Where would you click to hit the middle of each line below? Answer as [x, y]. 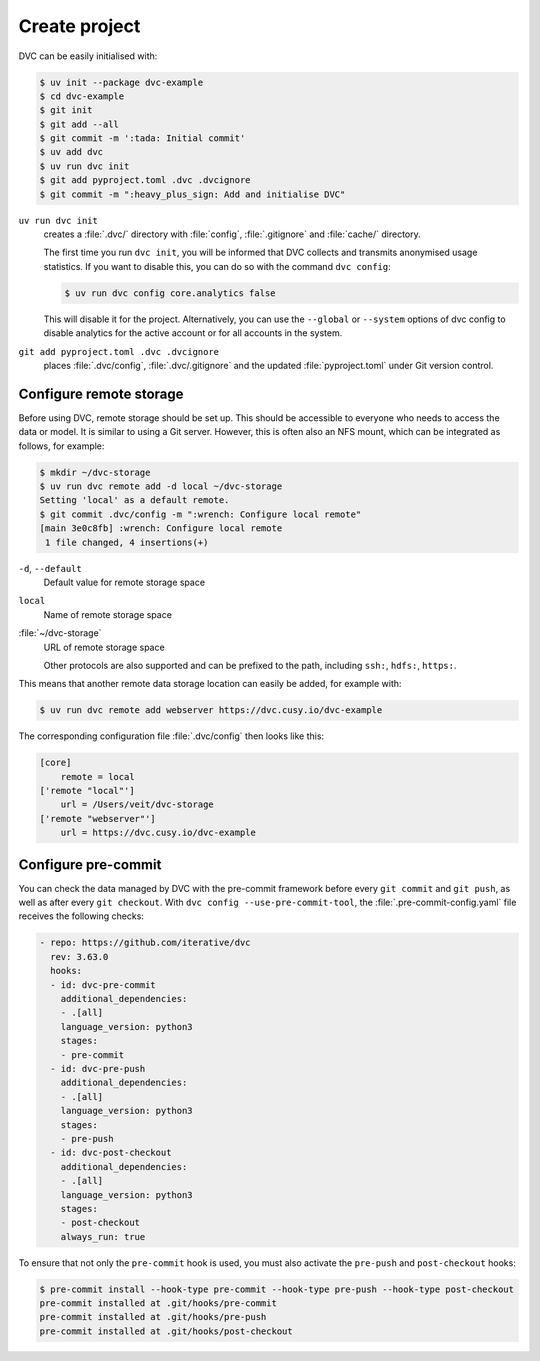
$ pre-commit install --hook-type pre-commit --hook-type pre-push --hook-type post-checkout [277, 1289]
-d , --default [50, 568]
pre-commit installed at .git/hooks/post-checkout [166, 1331]
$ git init [66, 110]
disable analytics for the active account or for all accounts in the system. [193, 333]
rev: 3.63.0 [79, 956]
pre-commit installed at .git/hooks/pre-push [153, 1317]
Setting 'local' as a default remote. [134, 500]
